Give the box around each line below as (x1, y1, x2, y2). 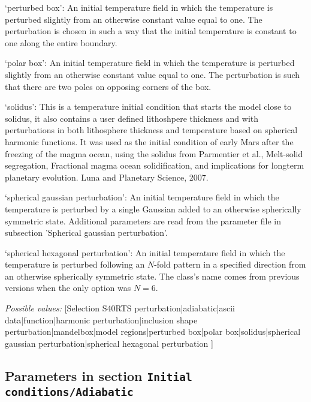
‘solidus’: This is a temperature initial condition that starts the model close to (5, 100, 292, 113)
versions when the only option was (5, 281, 131, 294)
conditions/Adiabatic (5, 385, 134, 398)
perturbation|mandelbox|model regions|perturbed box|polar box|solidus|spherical (5, 325, 301, 338)
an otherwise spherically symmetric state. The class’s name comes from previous (5, 269, 300, 282)
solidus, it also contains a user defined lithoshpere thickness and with (5, 112, 259, 124)
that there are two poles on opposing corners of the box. (5, 80, 212, 92)
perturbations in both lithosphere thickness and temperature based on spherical (5, 124, 298, 136)
